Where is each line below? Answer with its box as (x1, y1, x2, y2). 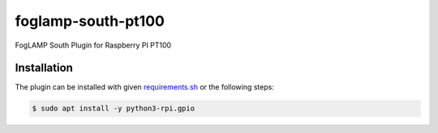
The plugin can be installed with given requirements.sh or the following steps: (15, 82, 275, 92)
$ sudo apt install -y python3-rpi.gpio (32, 104, 195, 113)
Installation (15, 61, 73, 75)
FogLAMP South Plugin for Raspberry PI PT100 (15, 40, 172, 50)
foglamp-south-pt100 (15, 12, 165, 30)
